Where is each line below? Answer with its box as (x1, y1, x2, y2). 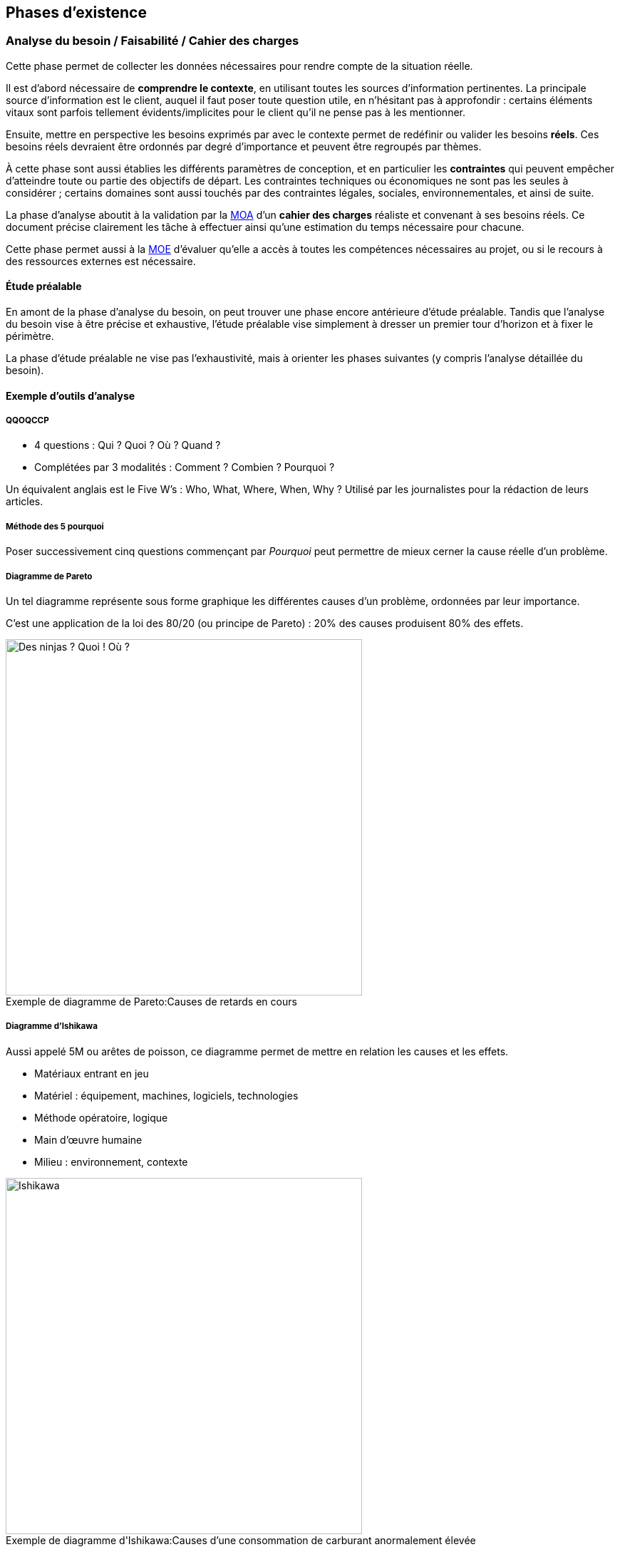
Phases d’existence (6, 4, 147, 21)
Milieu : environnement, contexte (34, 1155, 188, 1168)
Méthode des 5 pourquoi (6, 521, 104, 532)
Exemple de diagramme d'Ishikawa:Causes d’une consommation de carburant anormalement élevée (6, 1533, 476, 1546)
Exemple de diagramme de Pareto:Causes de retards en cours (6, 995, 297, 1008)
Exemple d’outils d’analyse (6, 389, 135, 402)
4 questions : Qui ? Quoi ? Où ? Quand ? (34, 439, 221, 452)
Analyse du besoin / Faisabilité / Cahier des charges (6, 33, 299, 48)
